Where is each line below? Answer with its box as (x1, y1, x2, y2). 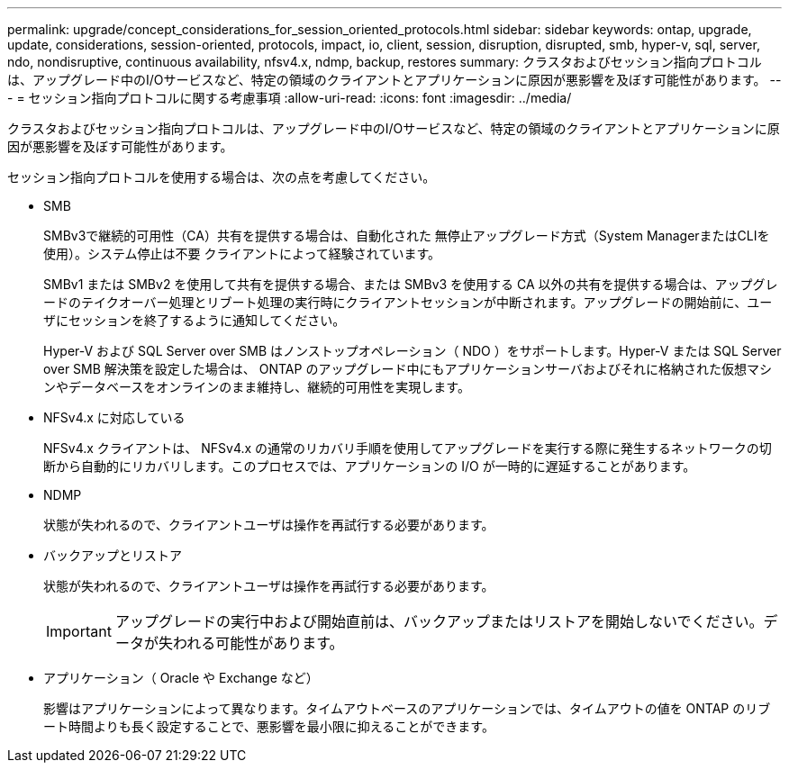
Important (46, 622, 112, 640)
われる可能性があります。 (172, 634, 344, 652)
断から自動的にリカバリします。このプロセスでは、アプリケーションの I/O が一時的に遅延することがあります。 (43, 458, 696, 474)
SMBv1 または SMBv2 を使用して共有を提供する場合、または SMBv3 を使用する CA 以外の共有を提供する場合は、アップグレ (43, 276, 778, 292)
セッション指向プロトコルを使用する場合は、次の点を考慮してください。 (7, 169, 436, 185)
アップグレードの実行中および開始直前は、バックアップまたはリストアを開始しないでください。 (114, 612, 764, 630)
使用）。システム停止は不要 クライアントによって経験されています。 (43, 246, 441, 261)
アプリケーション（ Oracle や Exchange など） (43, 670, 319, 685)
